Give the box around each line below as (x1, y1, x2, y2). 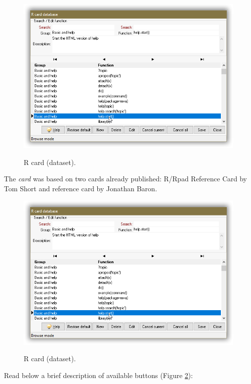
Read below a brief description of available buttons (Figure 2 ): (4, 370, 193, 380)
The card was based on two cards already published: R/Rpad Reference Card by (4, 173, 247, 184)
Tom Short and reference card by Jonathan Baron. (4, 183, 157, 193)
